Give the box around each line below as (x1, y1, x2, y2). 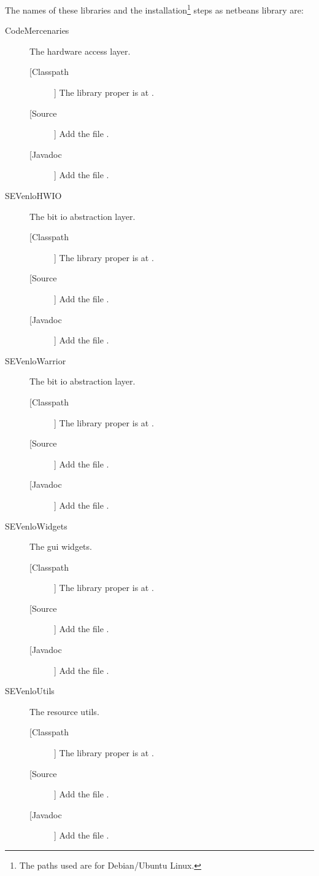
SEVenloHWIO (5, 189, 62, 201)
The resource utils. (29, 705, 99, 718)
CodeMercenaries (5, 24, 69, 37)
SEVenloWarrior (5, 354, 66, 367)
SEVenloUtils (5, 684, 55, 697)
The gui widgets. (29, 540, 92, 553)
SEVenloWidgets (5, 519, 67, 532)
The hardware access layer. (29, 44, 131, 57)
